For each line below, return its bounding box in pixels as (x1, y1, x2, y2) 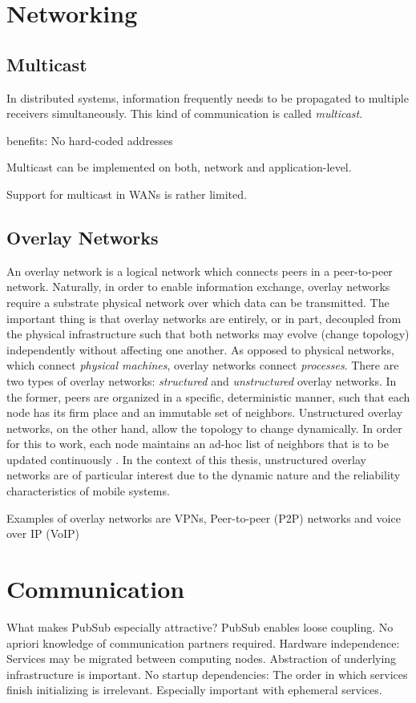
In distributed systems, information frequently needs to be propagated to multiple (6, 89, 409, 106)
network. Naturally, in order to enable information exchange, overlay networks (6, 278, 390, 295)
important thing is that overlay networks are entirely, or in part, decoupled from (6, 309, 402, 326)
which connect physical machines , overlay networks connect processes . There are (6, 357, 399, 374)
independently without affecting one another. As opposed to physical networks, (6, 341, 394, 358)
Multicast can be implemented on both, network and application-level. (6, 159, 352, 176)
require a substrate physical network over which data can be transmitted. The (6, 293, 390, 310)
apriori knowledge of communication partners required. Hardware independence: (6, 634, 400, 651)
